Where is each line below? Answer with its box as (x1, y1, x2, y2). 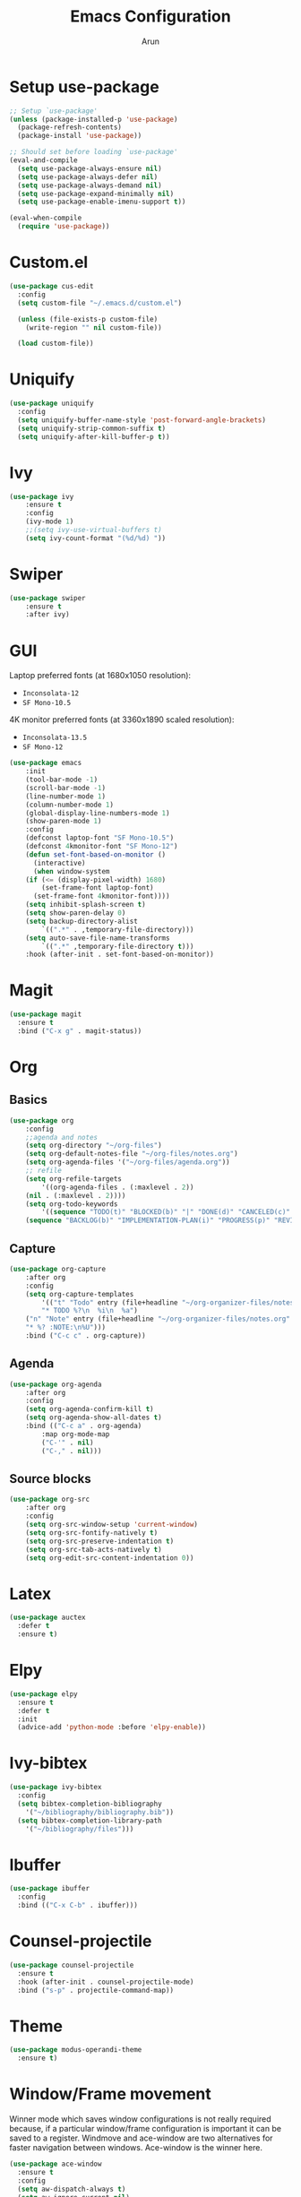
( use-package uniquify (9, 399, 94, 409)
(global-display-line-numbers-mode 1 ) (25, 808, 170, 817)
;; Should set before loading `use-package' (9, 148, 178, 157)
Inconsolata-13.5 (21, 733, 88, 743)
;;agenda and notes (25, 1133, 99, 1142)
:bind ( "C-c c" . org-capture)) (25, 1331, 146, 1340)
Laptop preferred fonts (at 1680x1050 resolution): (9, 670, 191, 681)
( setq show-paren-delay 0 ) (25, 909, 126, 918)
